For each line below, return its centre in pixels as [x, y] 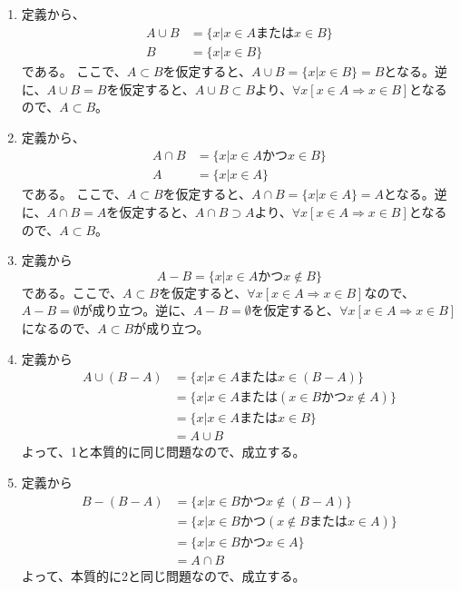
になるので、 [59, 328]
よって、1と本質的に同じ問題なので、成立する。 [163, 452]
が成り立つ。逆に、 [136, 310]
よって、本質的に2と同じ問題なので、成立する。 [163, 575]
